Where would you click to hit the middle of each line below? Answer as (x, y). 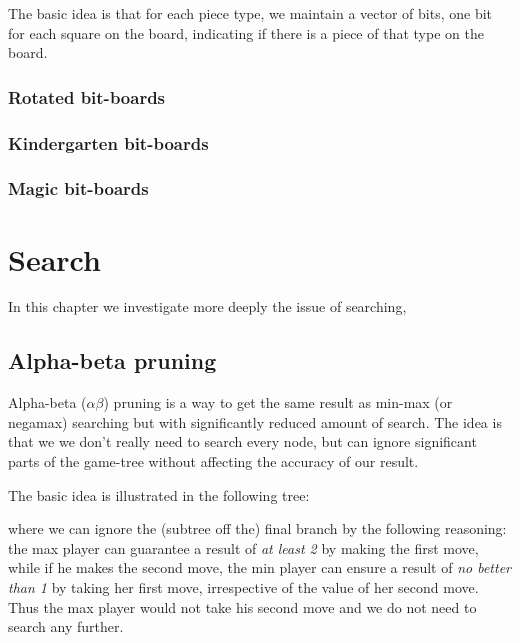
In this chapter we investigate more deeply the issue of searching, (207, 306)
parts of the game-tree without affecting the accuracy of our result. (213, 461)
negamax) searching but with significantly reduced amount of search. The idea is (255, 421)
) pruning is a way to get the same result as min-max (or (278, 402)
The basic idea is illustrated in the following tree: (159, 494)
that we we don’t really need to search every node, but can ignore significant (242, 441)
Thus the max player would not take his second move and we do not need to (242, 606)
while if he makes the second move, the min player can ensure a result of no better (259, 567)
